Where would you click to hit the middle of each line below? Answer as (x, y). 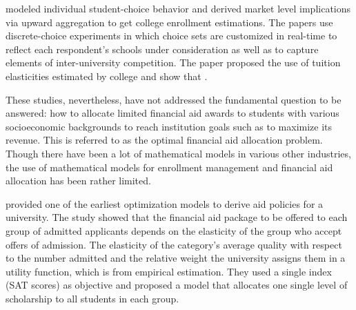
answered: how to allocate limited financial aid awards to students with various (172, 113)
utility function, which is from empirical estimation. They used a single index (169, 271)
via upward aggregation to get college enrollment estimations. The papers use (169, 22)
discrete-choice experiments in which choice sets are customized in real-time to (171, 36)
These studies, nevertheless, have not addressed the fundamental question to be (174, 99)
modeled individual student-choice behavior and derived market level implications (178, 8)
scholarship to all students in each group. (92, 298)
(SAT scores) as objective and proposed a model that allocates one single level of (177, 285)
